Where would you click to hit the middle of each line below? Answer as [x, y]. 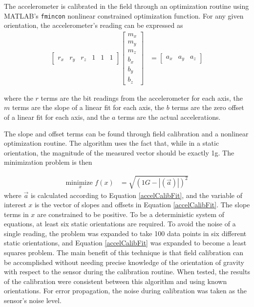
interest [15, 205]
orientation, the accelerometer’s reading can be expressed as [94, 25]
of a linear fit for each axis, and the [57, 117]
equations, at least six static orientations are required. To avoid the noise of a [120, 224]
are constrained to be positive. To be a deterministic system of [131, 214]
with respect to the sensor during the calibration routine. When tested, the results [127, 272]
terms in [16, 214]
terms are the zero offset [208, 107]
